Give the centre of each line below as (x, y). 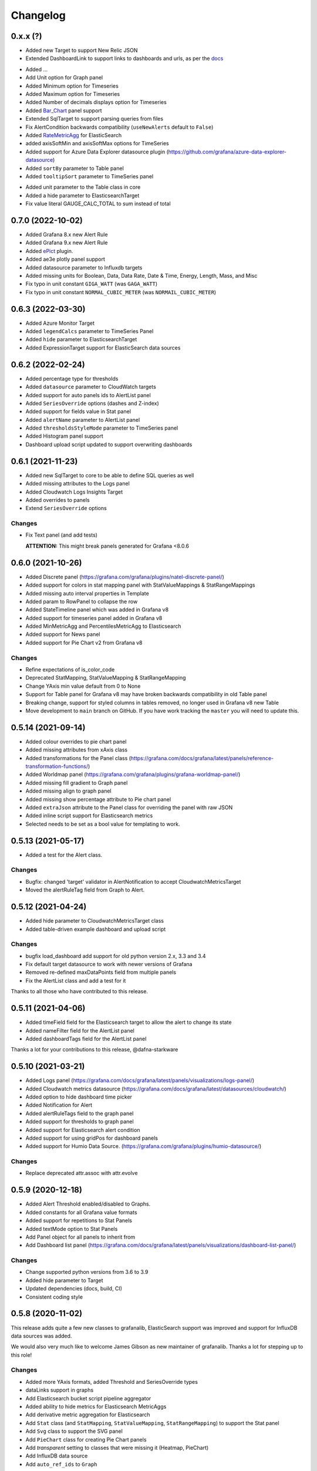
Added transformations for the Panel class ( (78, 758)
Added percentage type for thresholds (72, 378)
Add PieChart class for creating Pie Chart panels (86, 1439)
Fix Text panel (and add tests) (62, 535)
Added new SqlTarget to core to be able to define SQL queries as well (110, 475)
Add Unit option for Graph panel (64, 78)
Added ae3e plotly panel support (65, 259)
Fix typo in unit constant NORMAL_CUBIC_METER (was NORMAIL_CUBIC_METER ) (121, 292)
